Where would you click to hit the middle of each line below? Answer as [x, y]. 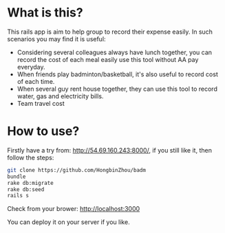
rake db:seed [26, 189]
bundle [17, 177]
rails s [18, 196]
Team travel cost [41, 103]
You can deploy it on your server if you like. [68, 222]
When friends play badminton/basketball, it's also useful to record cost [117, 74]
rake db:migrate [30, 183]
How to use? [43, 131]
